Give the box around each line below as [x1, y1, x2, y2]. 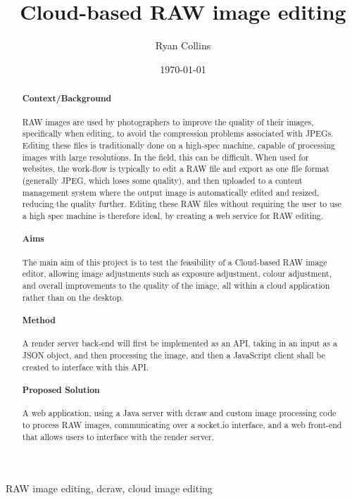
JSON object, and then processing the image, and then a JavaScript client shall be [22, 349, 325, 361]
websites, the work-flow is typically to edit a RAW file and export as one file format [22, 163, 329, 175]
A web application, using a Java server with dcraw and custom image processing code [22, 407, 337, 419]
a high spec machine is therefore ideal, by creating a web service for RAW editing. [22, 209, 324, 221]
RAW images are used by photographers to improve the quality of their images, [22, 115, 314, 127]
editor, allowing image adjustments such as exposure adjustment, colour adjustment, [22, 268, 332, 280]
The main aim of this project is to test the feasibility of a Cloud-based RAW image [22, 256, 327, 268]
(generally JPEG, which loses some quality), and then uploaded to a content [22, 174, 303, 186]
